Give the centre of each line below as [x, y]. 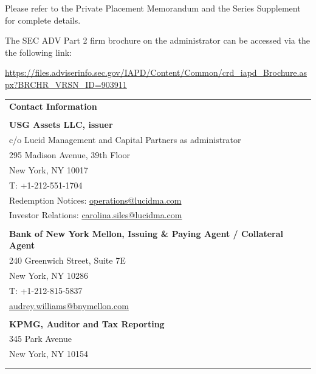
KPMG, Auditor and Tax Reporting [87, 323]
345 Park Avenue [40, 339]
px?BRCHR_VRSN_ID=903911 [66, 84]
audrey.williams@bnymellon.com [69, 305]
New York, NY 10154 [49, 354]
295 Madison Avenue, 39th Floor [70, 155]
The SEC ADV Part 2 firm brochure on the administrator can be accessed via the [157, 40]
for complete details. [43, 20]
